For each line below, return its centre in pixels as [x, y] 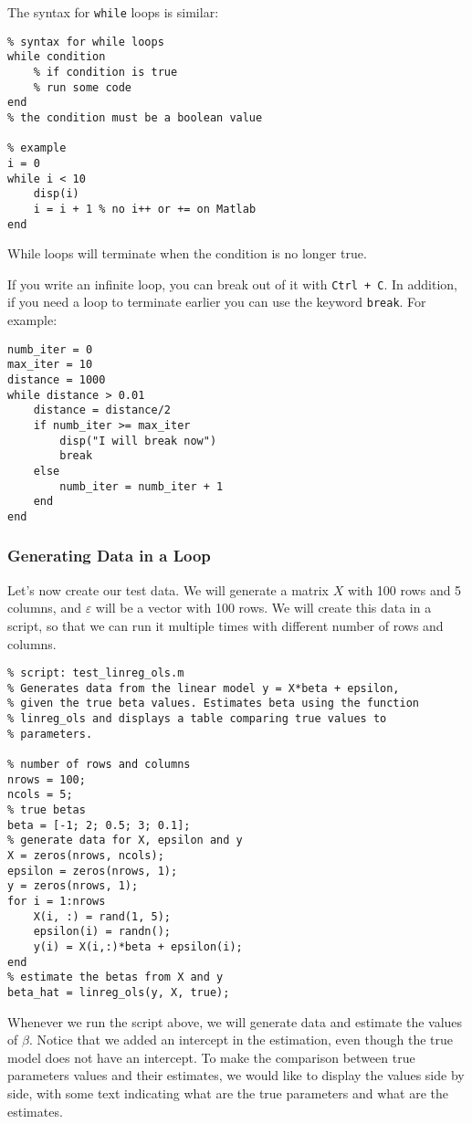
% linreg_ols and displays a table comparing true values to [197, 719]
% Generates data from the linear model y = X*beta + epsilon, [204, 688]
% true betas [47, 810]
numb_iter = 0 [50, 349]
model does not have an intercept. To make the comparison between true [211, 1057]
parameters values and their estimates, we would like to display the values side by [236, 1075]
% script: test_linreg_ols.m [96, 673]
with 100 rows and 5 [404, 589]
